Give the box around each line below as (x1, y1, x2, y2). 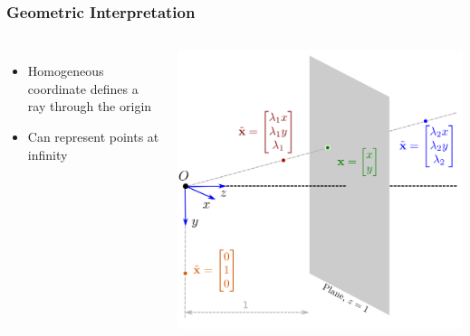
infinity (27, 145, 68, 163)
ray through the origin (27, 97, 152, 116)
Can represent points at (27, 127, 159, 145)
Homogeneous (27, 61, 104, 80)
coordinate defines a (27, 79, 139, 98)
